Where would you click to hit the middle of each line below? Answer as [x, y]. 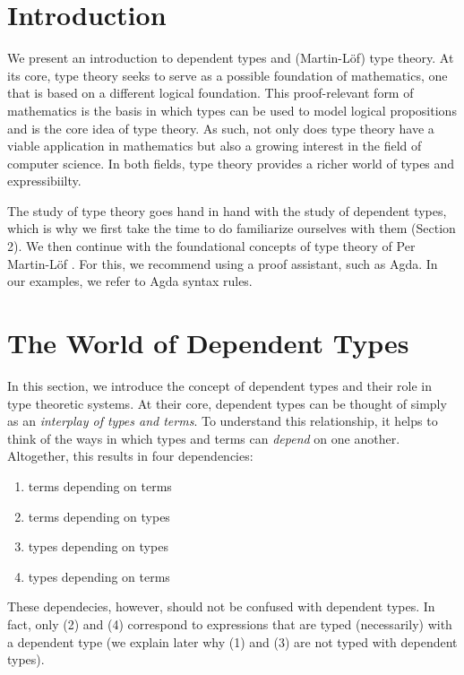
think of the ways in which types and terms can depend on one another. [204, 438]
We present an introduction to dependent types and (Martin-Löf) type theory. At [231, 58]
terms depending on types [99, 516]
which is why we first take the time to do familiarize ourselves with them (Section [232, 228]
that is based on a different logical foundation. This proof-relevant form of [211, 93]
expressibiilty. [44, 181]
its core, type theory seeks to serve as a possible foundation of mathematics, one [228, 75]
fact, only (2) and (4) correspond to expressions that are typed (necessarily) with [230, 623]
